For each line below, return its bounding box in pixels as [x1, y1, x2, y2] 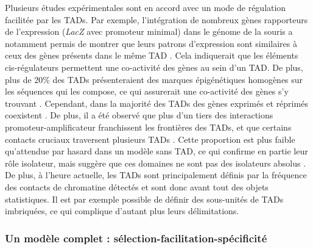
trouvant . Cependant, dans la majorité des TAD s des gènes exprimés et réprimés [5, 96, 308, 109]
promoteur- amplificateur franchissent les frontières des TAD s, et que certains [5, 120, 292, 133]
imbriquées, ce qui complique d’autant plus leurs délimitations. [5, 204, 239, 217]
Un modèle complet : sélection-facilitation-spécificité [5, 230, 267, 245]
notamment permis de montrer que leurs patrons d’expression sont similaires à [5, 37, 297, 49]
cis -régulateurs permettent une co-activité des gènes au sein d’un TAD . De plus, [5, 60, 303, 73]
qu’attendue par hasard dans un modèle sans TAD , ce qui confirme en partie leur [5, 145, 308, 157]
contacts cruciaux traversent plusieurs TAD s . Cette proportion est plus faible [5, 132, 295, 145]
